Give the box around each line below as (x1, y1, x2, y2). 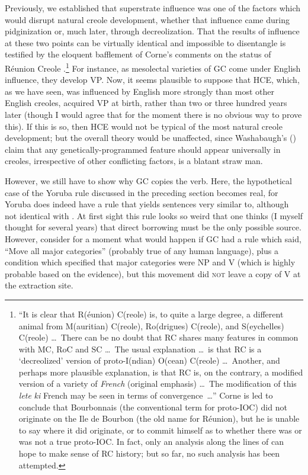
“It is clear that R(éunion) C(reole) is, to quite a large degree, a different (18, 307, 284, 320)
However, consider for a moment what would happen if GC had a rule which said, (5, 232, 301, 245)
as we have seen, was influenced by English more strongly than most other (5, 85, 274, 97)
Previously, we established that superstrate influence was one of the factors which (5, 2, 301, 14)
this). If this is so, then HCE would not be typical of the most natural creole (5, 120, 283, 132)
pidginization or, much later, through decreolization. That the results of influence (5, 25, 300, 37)
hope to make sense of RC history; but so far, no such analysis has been (18, 447, 280, 460)
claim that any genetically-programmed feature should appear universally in (5, 143, 281, 155)
